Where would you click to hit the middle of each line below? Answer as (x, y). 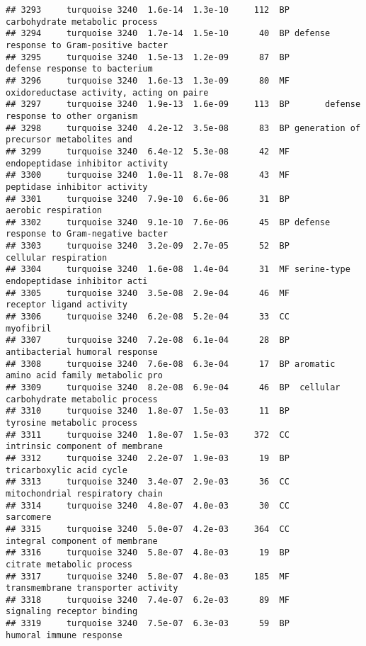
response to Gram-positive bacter (87, 45)
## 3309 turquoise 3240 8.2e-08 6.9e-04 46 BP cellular (173, 387)
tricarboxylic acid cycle (67, 470)
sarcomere (29, 517)
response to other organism (72, 116)
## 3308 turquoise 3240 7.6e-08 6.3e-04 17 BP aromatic (171, 364)
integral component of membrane (82, 541)
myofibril (29, 328)
